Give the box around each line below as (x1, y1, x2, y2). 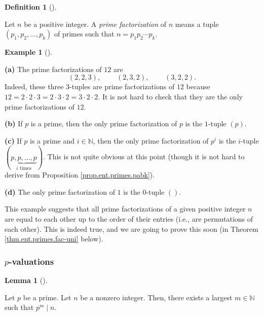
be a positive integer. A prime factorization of (24, 18, 166, 29)
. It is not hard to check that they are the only (98, 91, 243, 101)
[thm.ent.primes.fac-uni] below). (5, 233, 103, 244)
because (186, 81, 210, 92)
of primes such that (54, 28, 115, 39)
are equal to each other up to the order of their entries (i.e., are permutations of (5, 214, 253, 224)
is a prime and (30, 135, 75, 146)
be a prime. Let (23, 292, 71, 302)
